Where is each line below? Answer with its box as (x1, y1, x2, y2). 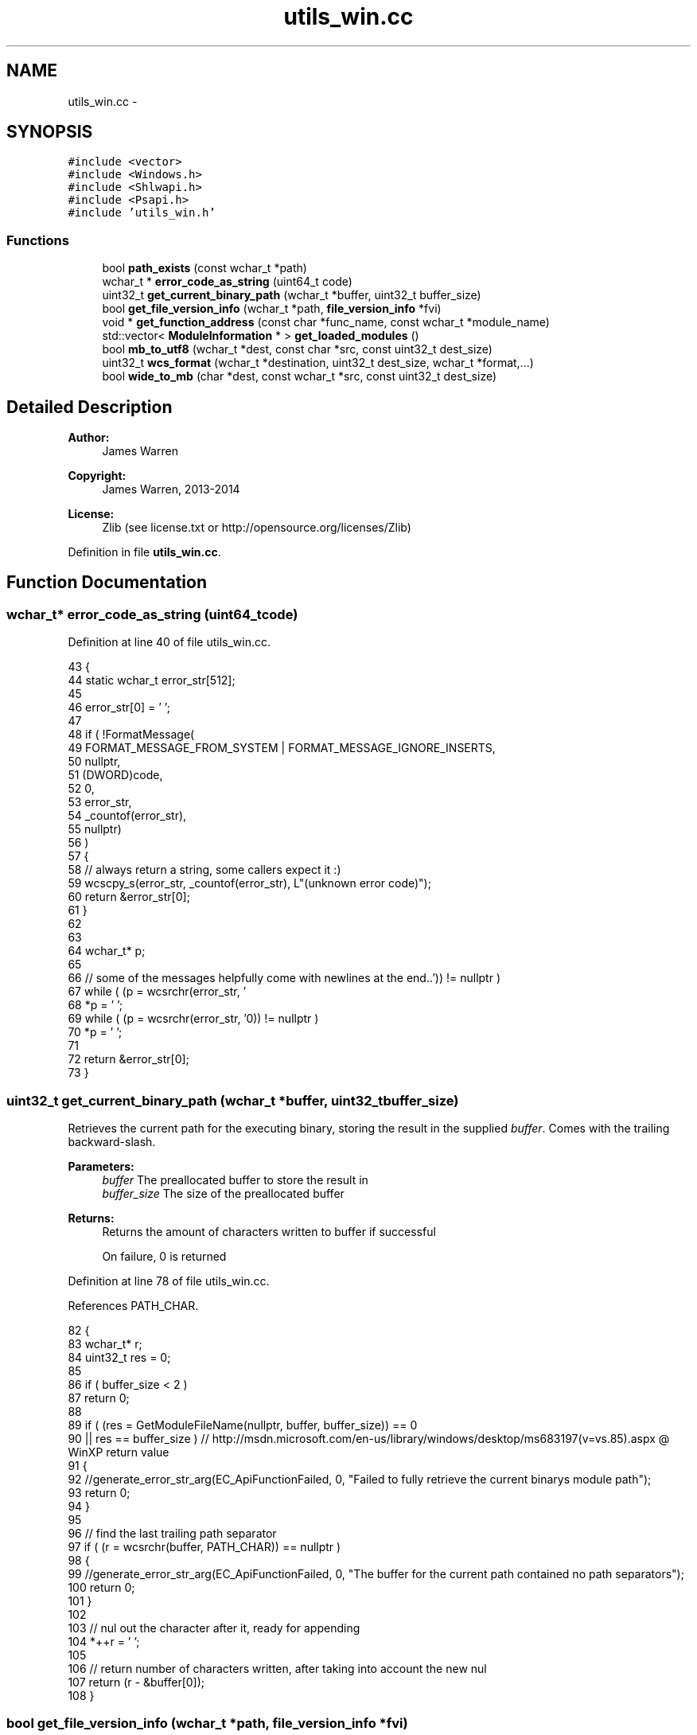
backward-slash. (68, 1135, 156, 1148)
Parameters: (68, 1160, 134, 1173)
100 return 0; (68, 1581, 135, 1594)
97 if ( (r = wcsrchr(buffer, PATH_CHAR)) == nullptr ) (68, 1540, 341, 1554)
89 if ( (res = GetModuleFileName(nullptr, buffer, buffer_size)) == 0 (68, 1418, 418, 1432)
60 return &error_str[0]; (68, 890, 190, 904)
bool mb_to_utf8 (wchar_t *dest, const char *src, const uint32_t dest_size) (102, 342, 493, 357)
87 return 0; (68, 1391, 130, 1405)
